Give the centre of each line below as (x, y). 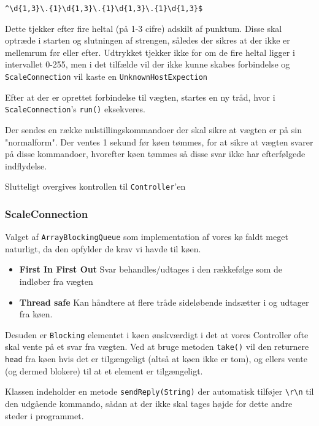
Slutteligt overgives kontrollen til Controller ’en (95, 186)
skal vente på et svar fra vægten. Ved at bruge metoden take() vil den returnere (157, 347)
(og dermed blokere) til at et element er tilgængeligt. (104, 370)
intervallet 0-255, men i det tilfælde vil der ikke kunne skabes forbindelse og (148, 64)
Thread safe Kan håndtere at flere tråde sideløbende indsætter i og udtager (164, 302)
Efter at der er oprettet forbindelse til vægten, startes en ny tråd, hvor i (140, 97)
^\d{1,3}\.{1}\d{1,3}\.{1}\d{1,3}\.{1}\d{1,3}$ (104, 9)
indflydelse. (26, 165)
